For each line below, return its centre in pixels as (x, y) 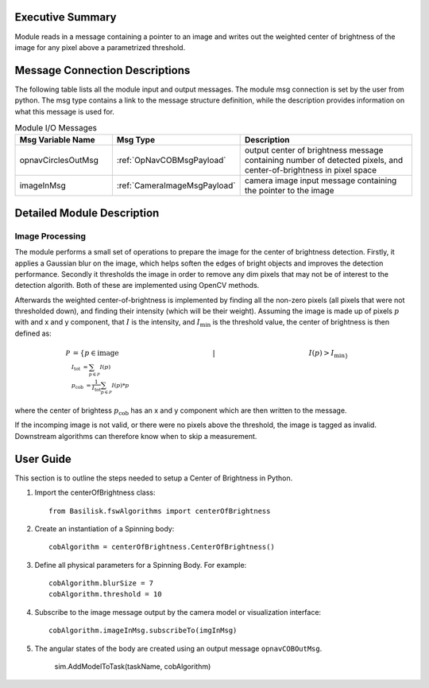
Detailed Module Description (87, 213)
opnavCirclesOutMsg (59, 161)
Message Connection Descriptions (102, 70)
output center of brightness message (314, 150)
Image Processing (50, 236)
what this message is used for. (65, 111)
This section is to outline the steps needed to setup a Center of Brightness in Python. (154, 478)
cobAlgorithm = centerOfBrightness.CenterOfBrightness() (162, 547)
